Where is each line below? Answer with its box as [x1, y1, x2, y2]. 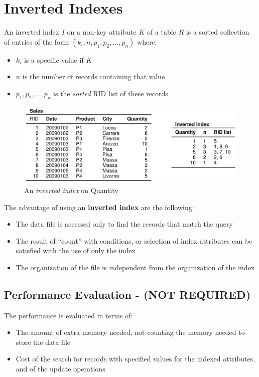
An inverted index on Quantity [24, 184, 118, 195]
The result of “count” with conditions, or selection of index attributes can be [16, 235, 252, 246]
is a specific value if [24, 54, 84, 65]
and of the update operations [16, 363, 105, 374]
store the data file [16, 336, 71, 347]
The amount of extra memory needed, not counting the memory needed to [16, 327, 245, 337]
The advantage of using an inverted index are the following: [4, 202, 194, 212]
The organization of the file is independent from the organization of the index [16, 262, 255, 272]
